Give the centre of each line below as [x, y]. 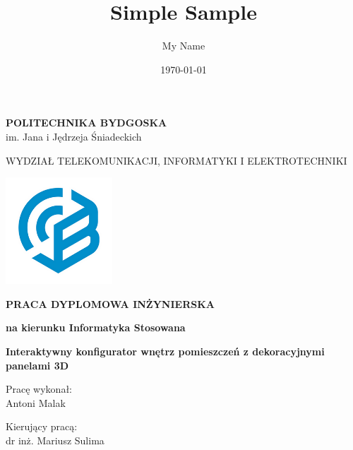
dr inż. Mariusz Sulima [55, 440]
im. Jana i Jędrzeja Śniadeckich [74, 136]
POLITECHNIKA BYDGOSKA [86, 123]
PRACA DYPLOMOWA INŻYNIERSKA [110, 303]
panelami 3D [37, 365]
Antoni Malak [36, 402]
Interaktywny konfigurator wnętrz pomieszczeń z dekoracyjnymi [165, 351]
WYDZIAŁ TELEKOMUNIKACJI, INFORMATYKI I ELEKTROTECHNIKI [176, 160]
